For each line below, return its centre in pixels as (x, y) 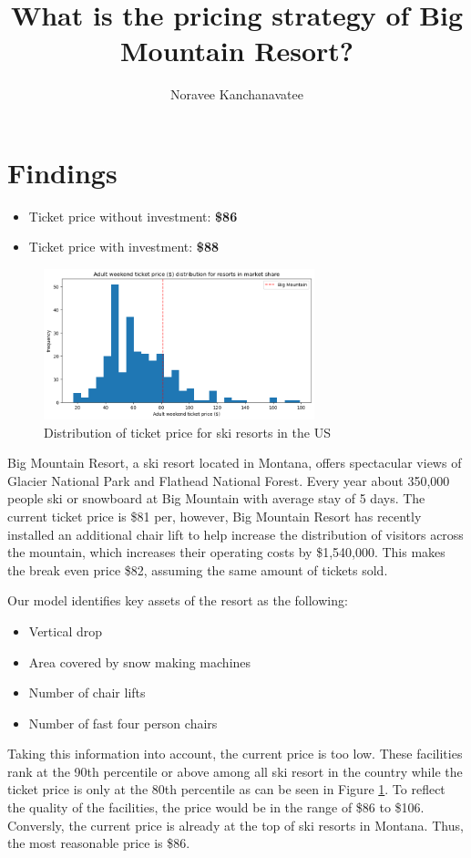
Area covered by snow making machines (140, 662)
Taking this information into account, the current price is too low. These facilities (235, 754)
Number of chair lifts (87, 693)
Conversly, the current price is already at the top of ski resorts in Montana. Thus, (235, 825)
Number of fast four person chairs (123, 723)
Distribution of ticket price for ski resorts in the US (187, 432)
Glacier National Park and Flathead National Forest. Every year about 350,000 (229, 480)
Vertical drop (66, 631)
